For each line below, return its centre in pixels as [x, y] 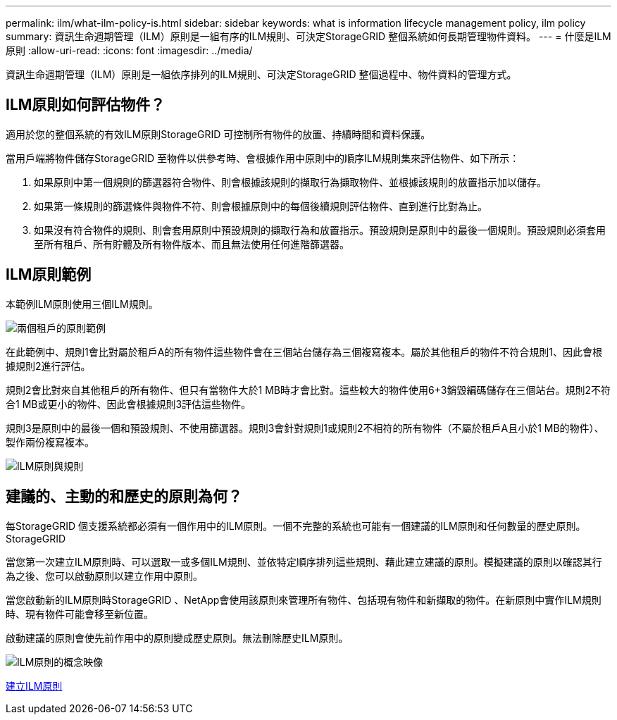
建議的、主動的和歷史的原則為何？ [124, 497]
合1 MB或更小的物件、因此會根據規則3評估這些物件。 [129, 404]
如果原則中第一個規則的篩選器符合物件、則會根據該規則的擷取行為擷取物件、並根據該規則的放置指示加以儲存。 [290, 182]
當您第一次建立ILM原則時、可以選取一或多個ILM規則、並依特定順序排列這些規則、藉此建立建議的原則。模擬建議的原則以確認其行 [304, 561]
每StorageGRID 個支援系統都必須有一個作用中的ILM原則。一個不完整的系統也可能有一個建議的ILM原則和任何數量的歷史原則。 [296, 526]
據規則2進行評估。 [48, 366]
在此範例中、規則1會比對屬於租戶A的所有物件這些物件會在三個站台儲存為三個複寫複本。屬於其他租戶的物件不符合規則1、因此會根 [304, 352]
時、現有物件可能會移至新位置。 [80, 614]
